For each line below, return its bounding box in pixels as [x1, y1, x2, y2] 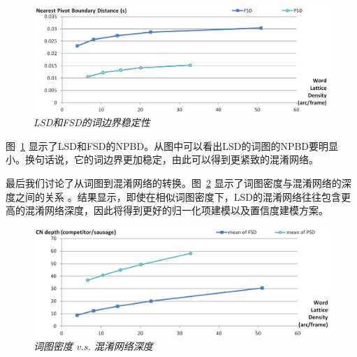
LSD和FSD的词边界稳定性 [34, 115, 150, 130]
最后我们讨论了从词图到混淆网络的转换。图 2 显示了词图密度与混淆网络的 [6, 175, 342, 190]
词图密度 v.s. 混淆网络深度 [34, 338, 153, 353]
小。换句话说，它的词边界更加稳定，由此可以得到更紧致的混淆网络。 [6, 152, 319, 167]
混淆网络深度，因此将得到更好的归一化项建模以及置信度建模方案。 [24, 203, 328, 218]
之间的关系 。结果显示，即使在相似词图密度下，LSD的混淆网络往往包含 [15, 189, 341, 204]
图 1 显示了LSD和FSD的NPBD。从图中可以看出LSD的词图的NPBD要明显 [6, 138, 339, 153]
